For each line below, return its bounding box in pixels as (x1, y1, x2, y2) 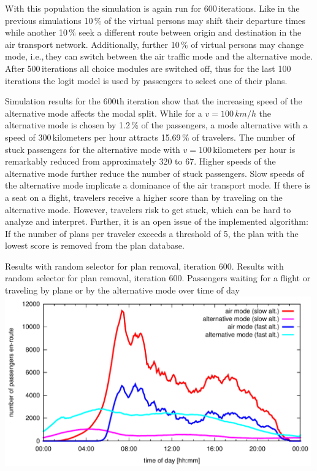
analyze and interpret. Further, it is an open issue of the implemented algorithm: (5, 215, 308, 228)
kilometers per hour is (213, 142, 296, 155)
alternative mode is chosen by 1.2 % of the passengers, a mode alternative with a (5, 119, 308, 131)
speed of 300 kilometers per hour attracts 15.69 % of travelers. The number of (5, 130, 295, 143)
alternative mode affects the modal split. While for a (5, 106, 202, 119)
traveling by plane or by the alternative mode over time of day (5, 284, 240, 297)
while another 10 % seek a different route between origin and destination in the (5, 26, 302, 39)
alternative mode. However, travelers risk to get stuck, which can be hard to (5, 203, 291, 216)
